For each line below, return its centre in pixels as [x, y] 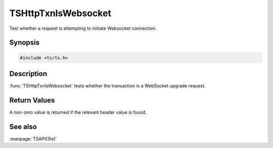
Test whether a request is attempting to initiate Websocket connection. [83, 28]
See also [23, 127]
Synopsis [25, 43]
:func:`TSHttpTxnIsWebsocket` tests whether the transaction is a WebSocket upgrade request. [107, 86]
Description [28, 73]
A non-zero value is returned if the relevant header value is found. [78, 112]
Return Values [32, 100]
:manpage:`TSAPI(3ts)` [33, 138]
